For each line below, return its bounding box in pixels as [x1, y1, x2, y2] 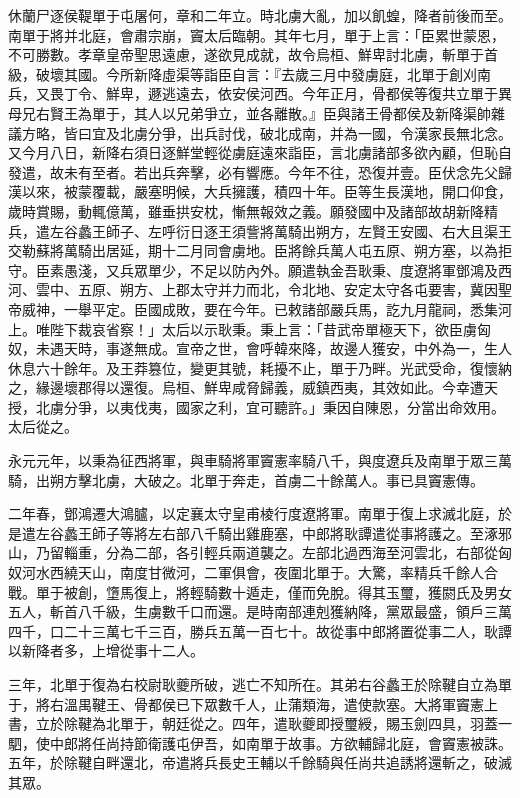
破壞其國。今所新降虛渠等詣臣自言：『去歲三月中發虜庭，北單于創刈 [35, 63, 477, 84]
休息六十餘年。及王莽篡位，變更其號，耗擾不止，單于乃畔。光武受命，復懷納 [8, 357, 512, 378]
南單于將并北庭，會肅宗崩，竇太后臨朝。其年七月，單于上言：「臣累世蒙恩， [8, 24, 505, 45]
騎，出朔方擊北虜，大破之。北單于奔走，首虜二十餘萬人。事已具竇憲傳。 [8, 469, 484, 490]
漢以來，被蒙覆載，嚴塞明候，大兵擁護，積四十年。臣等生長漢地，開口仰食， [8, 181, 512, 202]
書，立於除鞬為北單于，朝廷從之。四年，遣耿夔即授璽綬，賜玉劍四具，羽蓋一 [8, 713, 512, 734]
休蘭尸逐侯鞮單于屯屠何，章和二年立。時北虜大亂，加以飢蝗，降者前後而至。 [8, 5, 512, 25]
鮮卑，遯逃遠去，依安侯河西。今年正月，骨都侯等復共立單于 [105, 83, 498, 104]
